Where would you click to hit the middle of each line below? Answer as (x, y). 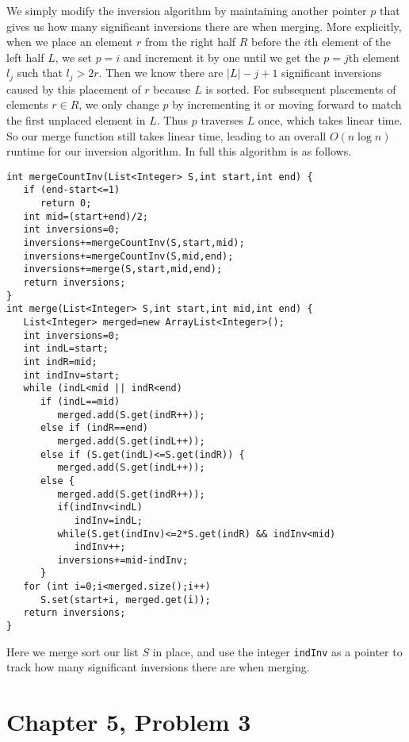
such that (40, 73)
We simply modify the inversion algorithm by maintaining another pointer (187, 10)
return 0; (66, 204)
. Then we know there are (161, 73)
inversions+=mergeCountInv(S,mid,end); (128, 256)
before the (276, 42)
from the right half (191, 42)
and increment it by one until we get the (222, 57)
